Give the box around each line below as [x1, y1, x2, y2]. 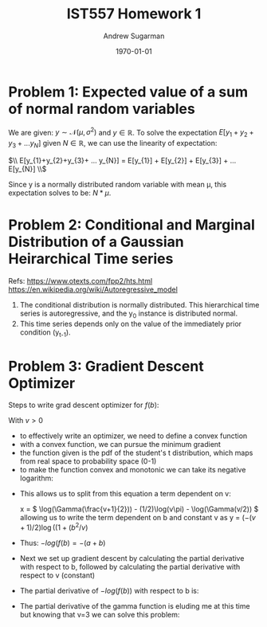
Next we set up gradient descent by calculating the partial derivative [19, 554, 245, 563]
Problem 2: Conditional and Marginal [8, 216, 255, 234]
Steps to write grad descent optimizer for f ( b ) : [8, 400, 159, 410]
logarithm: [19, 473, 53, 483]
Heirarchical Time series [8, 250, 174, 268]
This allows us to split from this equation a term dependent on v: [19, 489, 231, 499]
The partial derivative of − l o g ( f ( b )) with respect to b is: [19, 586, 199, 596]
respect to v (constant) [19, 570, 96, 580]
